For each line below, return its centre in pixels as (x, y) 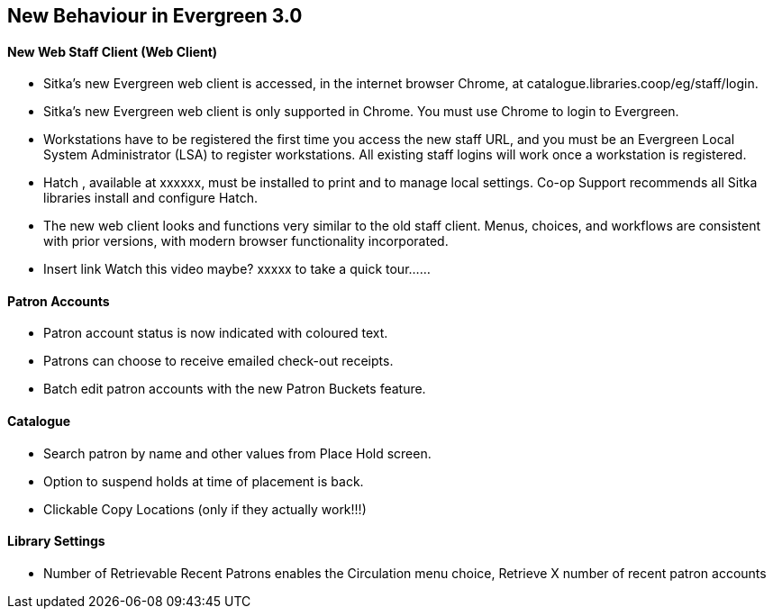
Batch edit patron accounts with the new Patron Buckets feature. (235, 389)
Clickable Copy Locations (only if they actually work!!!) (205, 509)
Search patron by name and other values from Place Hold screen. (237, 453)
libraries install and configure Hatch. (150, 198)
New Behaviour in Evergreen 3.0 (155, 16)
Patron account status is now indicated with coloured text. (216, 333)
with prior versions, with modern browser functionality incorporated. (246, 241)
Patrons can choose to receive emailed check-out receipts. (218, 361)
